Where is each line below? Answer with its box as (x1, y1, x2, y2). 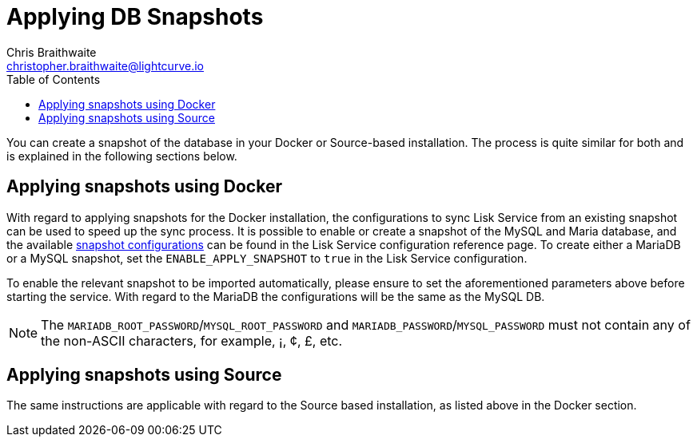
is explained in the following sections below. (6, 148, 237, 163)
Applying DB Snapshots (6, 3, 264, 30)
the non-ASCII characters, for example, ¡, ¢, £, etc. (41, 332, 343, 349)
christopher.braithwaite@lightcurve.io (6, 58, 204, 73)
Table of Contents (6, 72, 101, 86)
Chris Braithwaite (6, 45, 97, 59)
